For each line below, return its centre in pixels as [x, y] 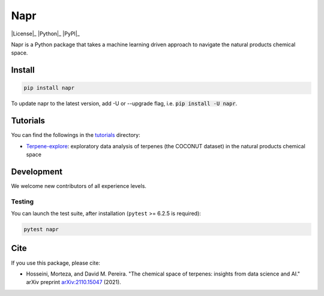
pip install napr [49, 88]
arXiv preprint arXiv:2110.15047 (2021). [73, 282]
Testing [22, 201]
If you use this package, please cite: [55, 263]
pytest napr [41, 229]
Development [37, 171]
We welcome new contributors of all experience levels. [79, 186]
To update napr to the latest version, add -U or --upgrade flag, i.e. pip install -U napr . [124, 104]
